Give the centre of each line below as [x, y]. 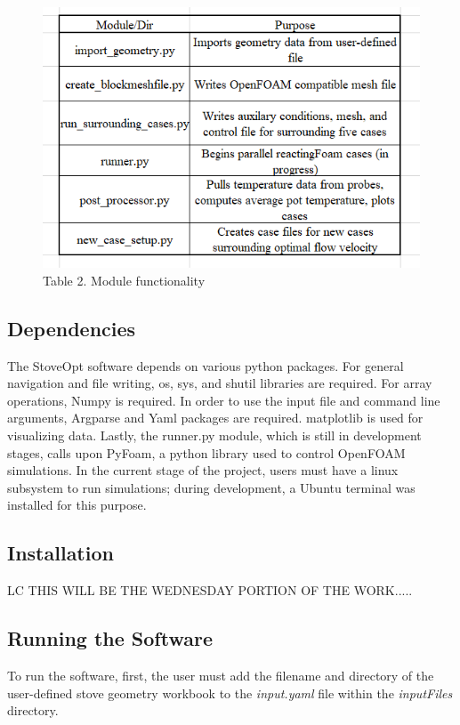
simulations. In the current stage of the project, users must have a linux [203, 470]
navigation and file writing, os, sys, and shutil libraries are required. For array [220, 383]
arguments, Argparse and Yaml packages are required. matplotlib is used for [215, 418]
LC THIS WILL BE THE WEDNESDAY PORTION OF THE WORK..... [210, 590]
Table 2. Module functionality [124, 280]
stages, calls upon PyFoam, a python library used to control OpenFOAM [206, 452]
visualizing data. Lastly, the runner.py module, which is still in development [214, 435]
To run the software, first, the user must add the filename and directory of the [221, 675]
